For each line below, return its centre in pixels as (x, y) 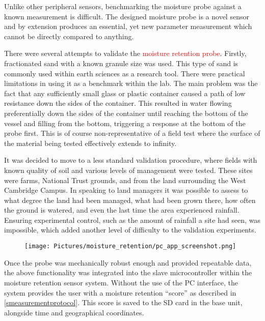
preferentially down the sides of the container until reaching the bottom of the (126, 113)
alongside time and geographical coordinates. (74, 312)
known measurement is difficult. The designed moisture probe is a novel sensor (127, 16)
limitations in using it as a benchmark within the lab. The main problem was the (131, 83)
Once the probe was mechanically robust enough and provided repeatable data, (128, 262)
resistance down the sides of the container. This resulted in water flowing (118, 103)
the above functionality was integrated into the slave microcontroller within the (128, 272)
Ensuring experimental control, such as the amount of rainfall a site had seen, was (132, 220)
